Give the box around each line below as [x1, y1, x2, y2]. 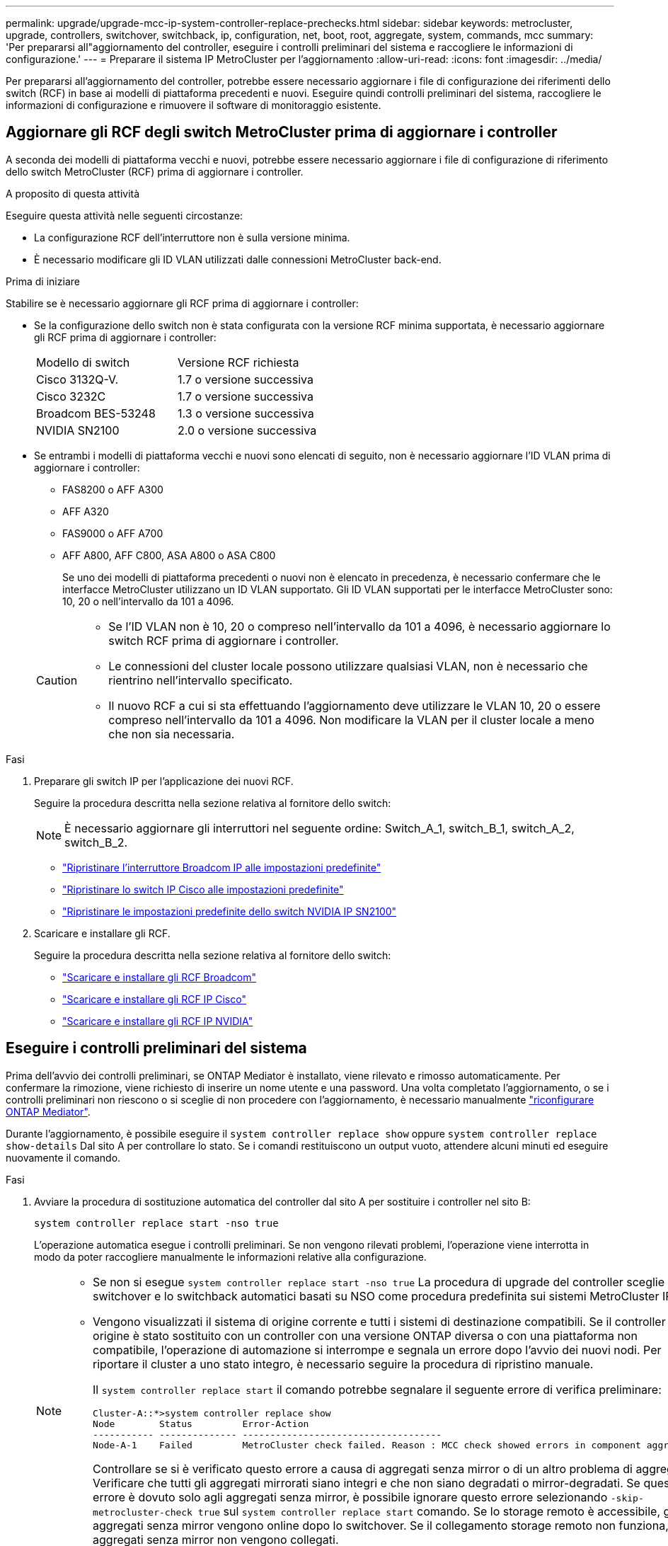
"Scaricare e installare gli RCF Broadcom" [62, 970, 256, 983]
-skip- [610, 1492, 644, 1504]
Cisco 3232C [36, 389, 106, 403]
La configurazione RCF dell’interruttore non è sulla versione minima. [34, 231, 350, 244]
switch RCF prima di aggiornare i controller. [108, 633, 339, 648]
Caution [36, 672, 78, 687]
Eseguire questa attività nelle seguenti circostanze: [6, 209, 243, 222]
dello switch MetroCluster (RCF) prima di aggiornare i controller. [6, 165, 304, 178]
